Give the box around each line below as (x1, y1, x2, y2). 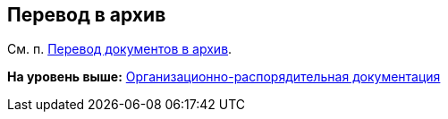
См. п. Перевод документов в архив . (7, 41, 232, 57)
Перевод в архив (7, 4, 166, 26)
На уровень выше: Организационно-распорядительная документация (7, 69, 441, 85)
